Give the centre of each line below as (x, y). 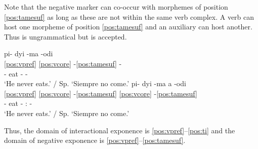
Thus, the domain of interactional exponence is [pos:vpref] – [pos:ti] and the (120, 130)
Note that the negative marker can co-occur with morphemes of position (116, 7)
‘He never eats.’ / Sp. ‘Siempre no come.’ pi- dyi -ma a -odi (95, 83)
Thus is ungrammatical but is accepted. (66, 36)
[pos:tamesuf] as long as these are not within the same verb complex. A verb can (129, 16)
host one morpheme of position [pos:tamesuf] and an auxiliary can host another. (128, 27)
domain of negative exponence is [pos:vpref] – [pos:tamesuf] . (95, 140)
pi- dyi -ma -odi (29, 53)
